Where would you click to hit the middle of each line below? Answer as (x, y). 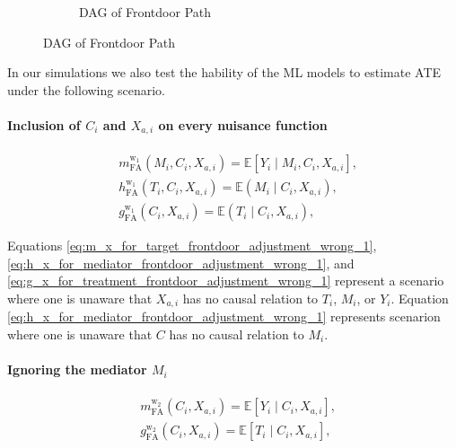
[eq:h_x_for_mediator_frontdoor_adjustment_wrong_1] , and (181, 263)
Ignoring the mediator (77, 369)
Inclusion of (44, 124)
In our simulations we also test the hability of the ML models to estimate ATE (224, 72)
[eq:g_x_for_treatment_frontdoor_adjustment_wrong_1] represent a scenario (226, 281)
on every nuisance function (243, 124)
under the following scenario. (86, 89)
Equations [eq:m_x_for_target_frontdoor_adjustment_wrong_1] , (192, 246)
